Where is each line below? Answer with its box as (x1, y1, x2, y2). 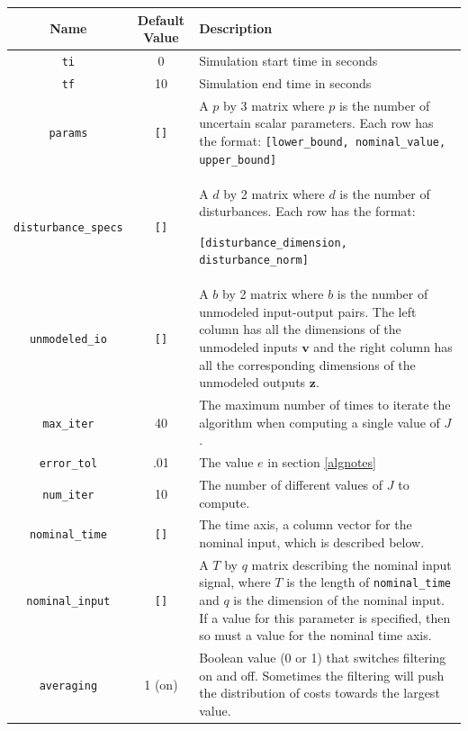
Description (199, 19, 273, 38)
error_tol (39, 457, 98, 471)
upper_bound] (199, 153, 277, 167)
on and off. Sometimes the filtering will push (199, 665, 445, 684)
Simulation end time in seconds (199, 73, 372, 92)
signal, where (199, 573, 271, 591)
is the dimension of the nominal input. (233, 591, 445, 609)
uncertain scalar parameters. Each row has (199, 113, 434, 132)
